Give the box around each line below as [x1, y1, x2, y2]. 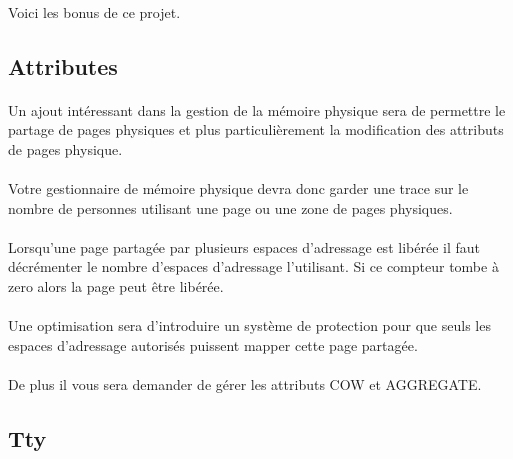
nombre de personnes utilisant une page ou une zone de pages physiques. [8, 197, 453, 218]
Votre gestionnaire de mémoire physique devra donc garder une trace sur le [8, 177, 469, 198]
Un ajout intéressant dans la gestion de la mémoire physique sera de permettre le [8, 99, 506, 120]
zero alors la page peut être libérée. [8, 275, 224, 296]
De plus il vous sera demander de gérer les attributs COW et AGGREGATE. [8, 373, 482, 394]
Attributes [8, 50, 118, 81]
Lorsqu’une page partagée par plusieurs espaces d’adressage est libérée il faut [8, 236, 480, 257]
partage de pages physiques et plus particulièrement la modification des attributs [8, 119, 504, 140]
